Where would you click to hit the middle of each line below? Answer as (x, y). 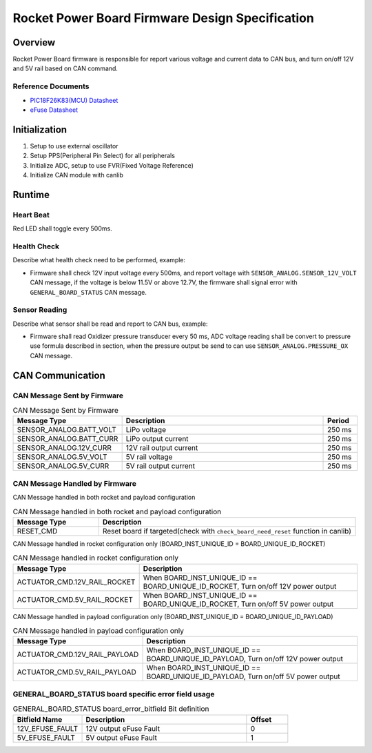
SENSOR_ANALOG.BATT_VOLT (66, 430)
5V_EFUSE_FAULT (46, 737)
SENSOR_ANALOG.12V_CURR (64, 448)
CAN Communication (59, 375)
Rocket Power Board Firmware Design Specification (164, 18)
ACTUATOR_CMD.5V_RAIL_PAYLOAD (77, 672)
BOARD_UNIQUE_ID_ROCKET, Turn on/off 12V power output (240, 586)
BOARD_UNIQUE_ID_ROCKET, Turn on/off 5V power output (238, 604)
